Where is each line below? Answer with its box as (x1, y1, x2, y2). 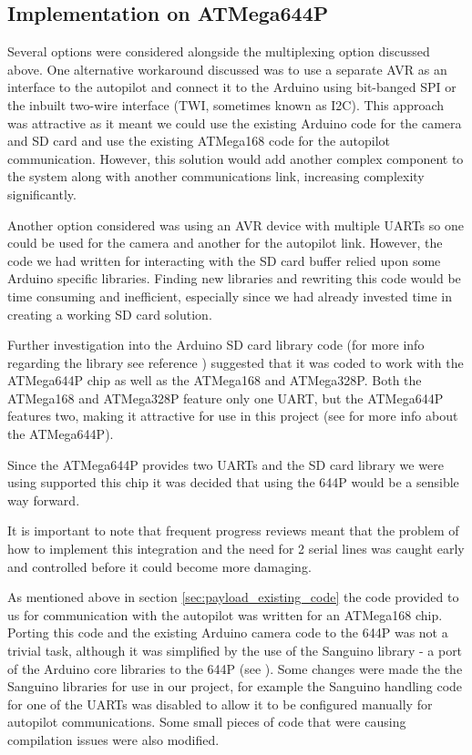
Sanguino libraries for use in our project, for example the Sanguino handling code (7, 677, 463, 696)
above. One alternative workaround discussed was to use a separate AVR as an (7, 59, 447, 78)
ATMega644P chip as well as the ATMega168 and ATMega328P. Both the (7, 371, 422, 390)
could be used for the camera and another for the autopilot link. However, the (7, 233, 443, 252)
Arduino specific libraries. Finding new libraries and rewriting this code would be (7, 269, 461, 288)
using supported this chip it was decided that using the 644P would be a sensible (7, 473, 459, 492)
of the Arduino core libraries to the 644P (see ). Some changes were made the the (7, 658, 463, 678)
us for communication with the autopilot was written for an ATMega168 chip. (7, 605, 443, 624)
